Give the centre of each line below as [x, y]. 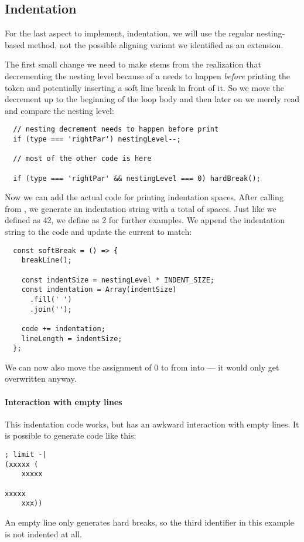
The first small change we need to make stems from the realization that [133, 64]
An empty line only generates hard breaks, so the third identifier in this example [150, 522]
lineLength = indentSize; [72, 339]
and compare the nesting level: [59, 110]
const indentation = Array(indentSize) [99, 290]
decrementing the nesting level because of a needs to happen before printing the [148, 75]
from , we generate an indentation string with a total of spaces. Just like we [141, 208]
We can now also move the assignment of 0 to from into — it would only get [142, 367]
